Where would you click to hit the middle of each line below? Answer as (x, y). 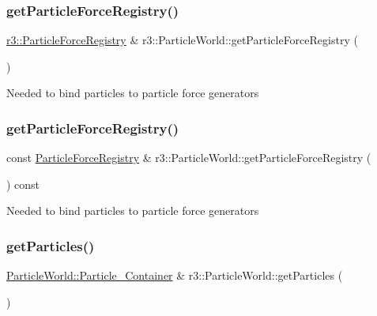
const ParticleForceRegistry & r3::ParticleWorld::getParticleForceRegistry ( (189, 158)
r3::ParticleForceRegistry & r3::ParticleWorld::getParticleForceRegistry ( (182, 40)
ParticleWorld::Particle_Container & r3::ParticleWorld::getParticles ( (175, 275)
